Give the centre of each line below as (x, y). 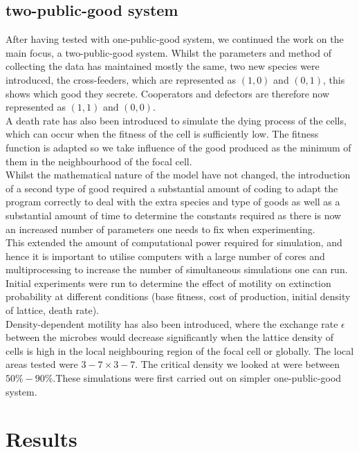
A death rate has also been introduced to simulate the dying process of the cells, (176, 120)
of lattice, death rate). (52, 310)
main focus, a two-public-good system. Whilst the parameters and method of (169, 52)
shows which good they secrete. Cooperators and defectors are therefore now (168, 93)
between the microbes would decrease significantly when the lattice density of (170, 337)
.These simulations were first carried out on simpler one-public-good (197, 378)
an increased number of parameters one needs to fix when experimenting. (160, 229)
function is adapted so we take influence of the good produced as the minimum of (178, 147)
